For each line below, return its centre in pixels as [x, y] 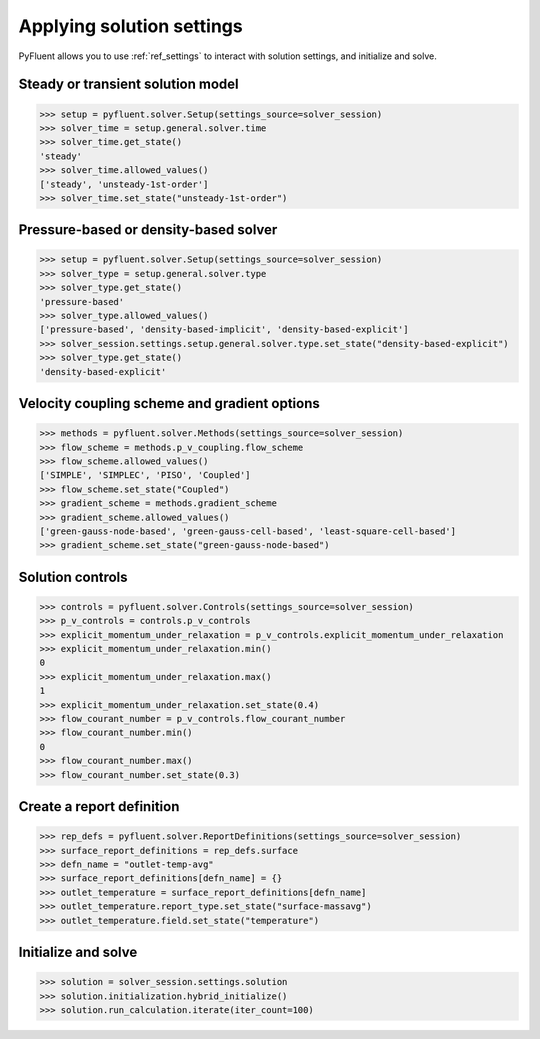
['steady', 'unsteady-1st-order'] [124, 184]
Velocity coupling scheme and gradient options [169, 403]
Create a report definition [99, 806]
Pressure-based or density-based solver [148, 230]
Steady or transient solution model [128, 84]
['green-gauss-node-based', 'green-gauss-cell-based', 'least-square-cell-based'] [248, 531]
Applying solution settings [131, 26]
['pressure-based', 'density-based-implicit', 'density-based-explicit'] [224, 329]
